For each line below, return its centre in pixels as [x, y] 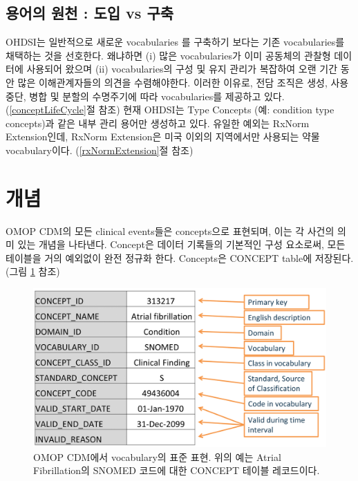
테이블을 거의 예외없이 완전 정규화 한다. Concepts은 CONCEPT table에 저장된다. [180, 257]
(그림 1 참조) [33, 271]
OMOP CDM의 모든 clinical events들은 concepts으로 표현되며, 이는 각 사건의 [170, 230]
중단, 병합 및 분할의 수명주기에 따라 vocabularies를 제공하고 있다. [145, 96]
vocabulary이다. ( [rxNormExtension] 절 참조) [100, 150]
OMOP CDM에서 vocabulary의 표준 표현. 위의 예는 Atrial [157, 456]
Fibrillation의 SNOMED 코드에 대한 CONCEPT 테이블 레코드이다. [177, 470]
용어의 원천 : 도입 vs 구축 [90, 13]
